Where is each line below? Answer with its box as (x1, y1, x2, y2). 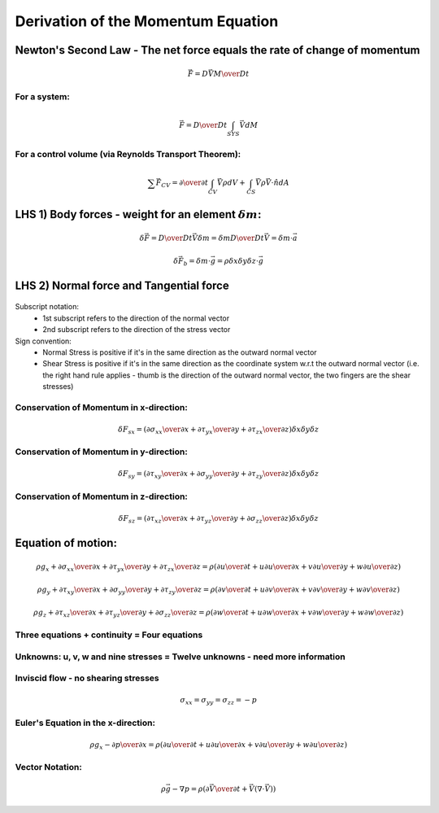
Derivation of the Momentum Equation (15, 12, 279, 30)
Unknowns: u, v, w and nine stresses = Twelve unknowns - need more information (15, 651, 346, 662)
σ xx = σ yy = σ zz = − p (180, 696, 258, 706)
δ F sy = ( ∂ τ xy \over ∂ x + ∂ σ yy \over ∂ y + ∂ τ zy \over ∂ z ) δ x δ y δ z (118, 469, 319, 480)
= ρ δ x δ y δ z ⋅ (216, 256, 259, 265)
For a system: (15, 90, 71, 102)
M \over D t (213, 69, 250, 79)
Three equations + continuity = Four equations (15, 629, 203, 640)
